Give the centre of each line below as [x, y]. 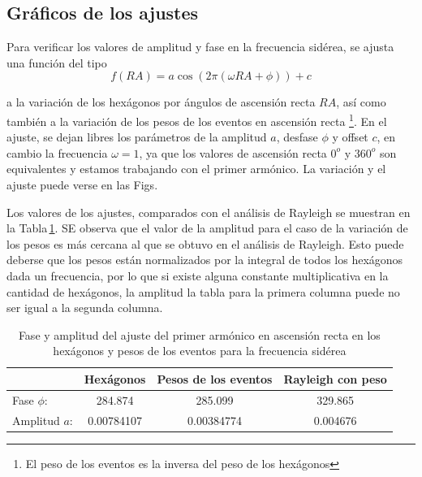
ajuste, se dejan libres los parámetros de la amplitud [137, 137]
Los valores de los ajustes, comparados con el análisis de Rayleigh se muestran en [209, 212]
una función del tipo [57, 62]
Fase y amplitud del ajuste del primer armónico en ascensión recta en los [199, 334]
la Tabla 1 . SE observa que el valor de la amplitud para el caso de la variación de [207, 228]
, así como [361, 102]
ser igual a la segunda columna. [85, 308]
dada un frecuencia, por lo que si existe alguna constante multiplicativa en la [198, 275]
